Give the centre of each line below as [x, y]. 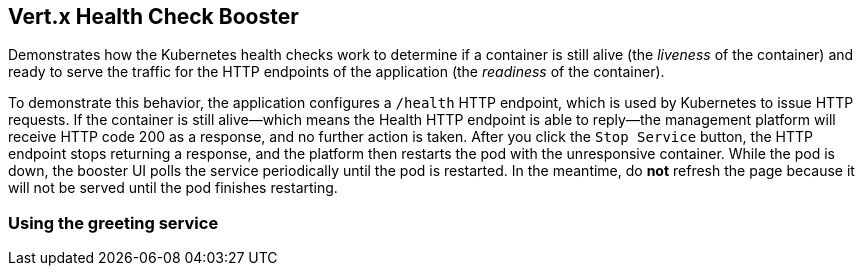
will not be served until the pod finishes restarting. [173, 188]
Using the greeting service [113, 222]
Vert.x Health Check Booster [153, 16]
